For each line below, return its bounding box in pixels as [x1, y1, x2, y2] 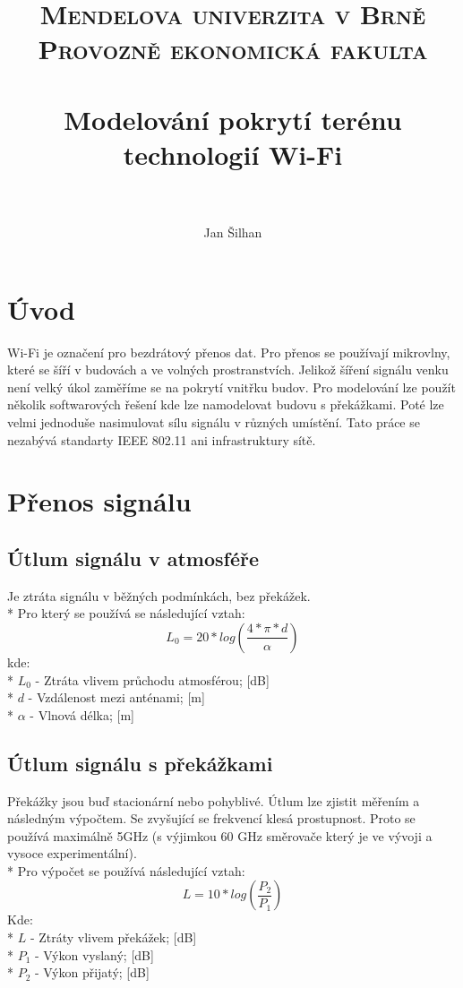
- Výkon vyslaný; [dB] [35, 945, 154, 964]
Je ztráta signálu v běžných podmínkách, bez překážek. [7, 586, 311, 605]
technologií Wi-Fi [123, 135, 343, 172]
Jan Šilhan [203, 223, 262, 242]
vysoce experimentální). [7, 844, 137, 863]
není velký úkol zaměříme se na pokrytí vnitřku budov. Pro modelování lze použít [7, 377, 456, 396]
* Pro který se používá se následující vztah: [7, 604, 245, 623]
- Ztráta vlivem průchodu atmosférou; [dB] [35, 670, 270, 689]
